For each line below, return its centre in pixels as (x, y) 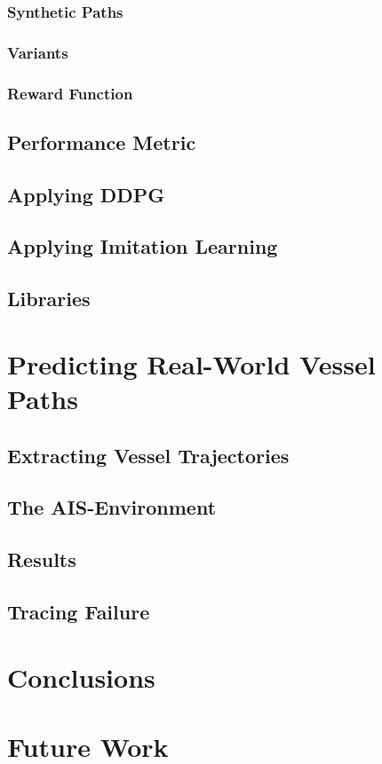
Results (42, 559)
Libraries (49, 299)
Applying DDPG (86, 194)
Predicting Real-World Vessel (191, 363)
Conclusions (81, 677)
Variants (38, 52)
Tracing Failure (79, 611)
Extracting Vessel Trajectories (148, 455)
